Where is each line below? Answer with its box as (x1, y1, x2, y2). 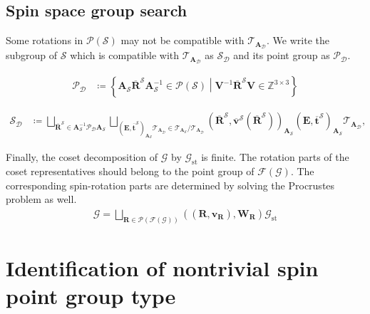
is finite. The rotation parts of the (201, 150, 349, 164)
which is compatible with (70, 48, 180, 63)
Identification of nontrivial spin (6, 253, 319, 282)
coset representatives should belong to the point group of (6, 164, 255, 179)
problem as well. (6, 192, 77, 206)
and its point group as (233, 48, 330, 63)
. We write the (267, 33, 329, 48)
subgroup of (6, 48, 58, 63)
